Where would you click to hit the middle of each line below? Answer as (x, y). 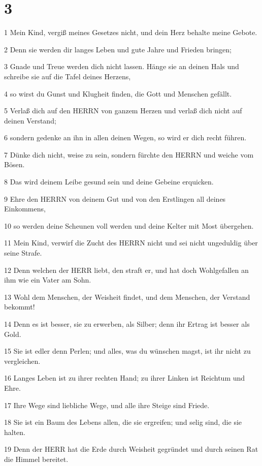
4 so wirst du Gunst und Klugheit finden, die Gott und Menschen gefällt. (118, 93)
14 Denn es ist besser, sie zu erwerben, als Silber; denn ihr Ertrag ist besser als (127, 324)
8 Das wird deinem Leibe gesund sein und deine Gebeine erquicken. (109, 182)
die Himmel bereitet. (36, 459)
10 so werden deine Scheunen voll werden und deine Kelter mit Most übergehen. (129, 225)
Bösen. (14, 164)
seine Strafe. (23, 253)
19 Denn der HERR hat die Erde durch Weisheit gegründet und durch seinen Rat (131, 449)
